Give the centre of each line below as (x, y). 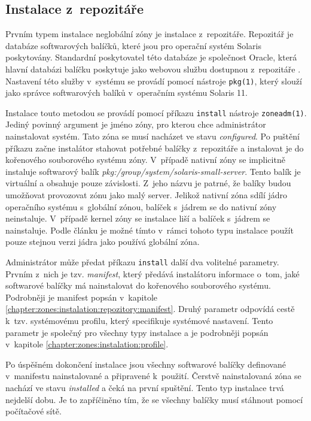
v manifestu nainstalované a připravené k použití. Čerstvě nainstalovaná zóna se (153, 376)
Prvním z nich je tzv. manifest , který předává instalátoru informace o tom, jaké (153, 273)
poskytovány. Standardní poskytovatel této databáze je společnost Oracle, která (151, 57)
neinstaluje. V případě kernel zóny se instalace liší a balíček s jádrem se (138, 218)
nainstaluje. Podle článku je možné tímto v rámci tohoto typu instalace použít (150, 230)
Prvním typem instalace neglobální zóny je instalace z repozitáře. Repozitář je (150, 34)
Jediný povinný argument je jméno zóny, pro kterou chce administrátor (136, 124)
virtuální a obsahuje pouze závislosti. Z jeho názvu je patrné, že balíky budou (148, 183)
